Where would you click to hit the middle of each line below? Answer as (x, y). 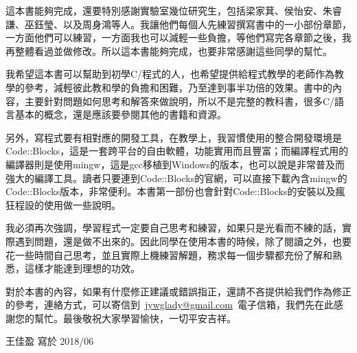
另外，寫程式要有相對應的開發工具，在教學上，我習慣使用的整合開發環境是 (174, 137)
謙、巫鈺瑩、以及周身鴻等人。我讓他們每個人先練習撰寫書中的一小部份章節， (178, 24)
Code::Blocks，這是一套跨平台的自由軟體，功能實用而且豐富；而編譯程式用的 (177, 151)
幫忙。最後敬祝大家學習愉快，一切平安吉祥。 (135, 318)
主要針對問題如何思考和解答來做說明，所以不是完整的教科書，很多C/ (180, 101)
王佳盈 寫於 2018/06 (50, 341)
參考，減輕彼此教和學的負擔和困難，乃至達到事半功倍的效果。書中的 (178, 87)
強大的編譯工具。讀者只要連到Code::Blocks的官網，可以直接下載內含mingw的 (176, 178)
